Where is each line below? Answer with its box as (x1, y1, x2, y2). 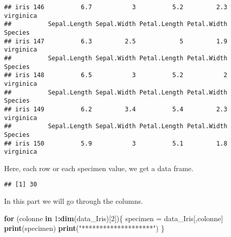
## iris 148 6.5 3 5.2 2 (4, 72, 227, 79)
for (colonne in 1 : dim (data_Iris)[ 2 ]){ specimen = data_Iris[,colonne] (4, 212, 223, 223)
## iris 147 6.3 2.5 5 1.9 (4, 37, 227, 45)
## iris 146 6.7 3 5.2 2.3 (4, 4, 227, 11)
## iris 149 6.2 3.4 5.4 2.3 (4, 105, 227, 113)
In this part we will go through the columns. (4, 196, 143, 206)
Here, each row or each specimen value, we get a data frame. (4, 162, 194, 173)
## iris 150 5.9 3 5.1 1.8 (4, 139, 227, 147)
